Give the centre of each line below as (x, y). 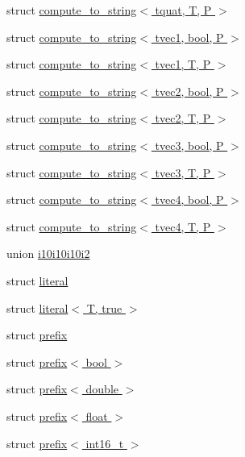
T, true (104, 307)
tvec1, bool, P (189, 37)
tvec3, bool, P (189, 145)
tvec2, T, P (183, 118)
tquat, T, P (183, 10)
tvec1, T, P (183, 64)
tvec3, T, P (183, 172)
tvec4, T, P (183, 226)
